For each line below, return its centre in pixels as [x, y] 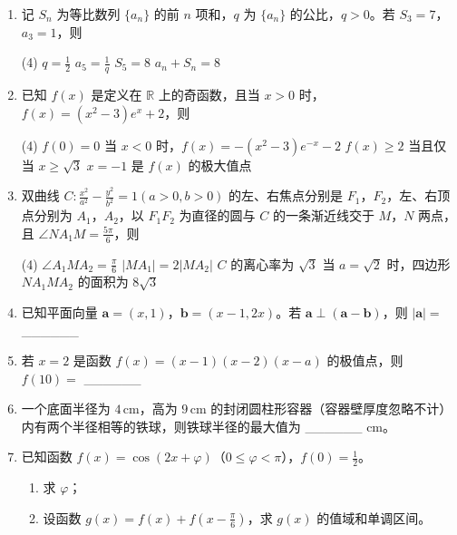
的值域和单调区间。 [374, 517]
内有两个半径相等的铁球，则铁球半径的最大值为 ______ [192, 426]
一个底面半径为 [66, 409]
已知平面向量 [59, 311]
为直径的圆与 [217, 215]
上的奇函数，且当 [209, 95]
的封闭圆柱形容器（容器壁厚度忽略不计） [331, 409]
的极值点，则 [365, 360]
